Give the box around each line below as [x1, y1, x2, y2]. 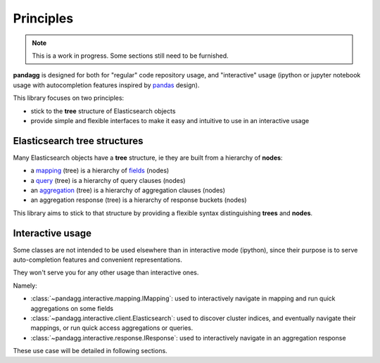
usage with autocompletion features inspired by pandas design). [13, 81, 200, 89]
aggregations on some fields [30, 304, 114, 312]
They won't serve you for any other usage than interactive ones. [13, 268, 199, 277]
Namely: [13, 281, 38, 290]
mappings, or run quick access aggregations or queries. [30, 324, 194, 332]
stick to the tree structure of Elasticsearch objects [30, 106, 176, 115]
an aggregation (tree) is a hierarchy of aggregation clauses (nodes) [30, 186, 225, 194]
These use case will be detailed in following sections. [13, 347, 168, 355]
